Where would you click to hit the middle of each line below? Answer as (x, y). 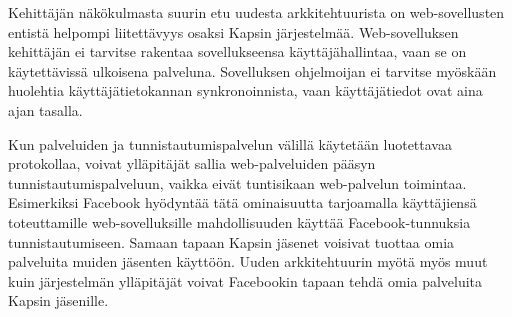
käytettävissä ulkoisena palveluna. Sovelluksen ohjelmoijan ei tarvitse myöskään (252, 70)
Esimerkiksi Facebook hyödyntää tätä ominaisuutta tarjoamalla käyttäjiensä (242, 202)
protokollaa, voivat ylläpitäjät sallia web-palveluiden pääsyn (192, 163)
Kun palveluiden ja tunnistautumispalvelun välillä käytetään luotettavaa (230, 143)
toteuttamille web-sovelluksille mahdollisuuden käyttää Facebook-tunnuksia (239, 221)
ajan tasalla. (45, 109)
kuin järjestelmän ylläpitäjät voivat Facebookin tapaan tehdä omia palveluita (245, 280)
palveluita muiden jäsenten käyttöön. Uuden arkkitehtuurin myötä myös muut (248, 261)
